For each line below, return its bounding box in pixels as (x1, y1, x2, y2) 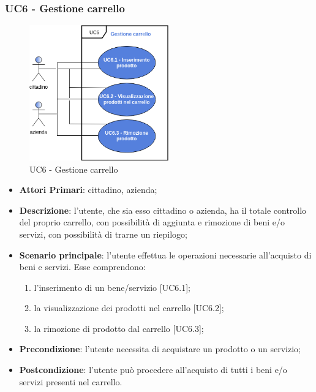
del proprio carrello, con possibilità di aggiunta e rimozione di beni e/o (19, 216, 285, 228)
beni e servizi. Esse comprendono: (19, 260, 146, 273)
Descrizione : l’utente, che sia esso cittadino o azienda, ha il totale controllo (19, 203, 307, 216)
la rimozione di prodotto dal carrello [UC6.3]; (34, 322, 204, 334)
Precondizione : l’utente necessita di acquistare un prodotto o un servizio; (19, 342, 301, 355)
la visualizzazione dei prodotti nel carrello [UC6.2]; (34, 301, 224, 314)
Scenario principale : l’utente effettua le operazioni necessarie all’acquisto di (19, 248, 312, 261)
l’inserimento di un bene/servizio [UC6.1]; (34, 281, 190, 293)
